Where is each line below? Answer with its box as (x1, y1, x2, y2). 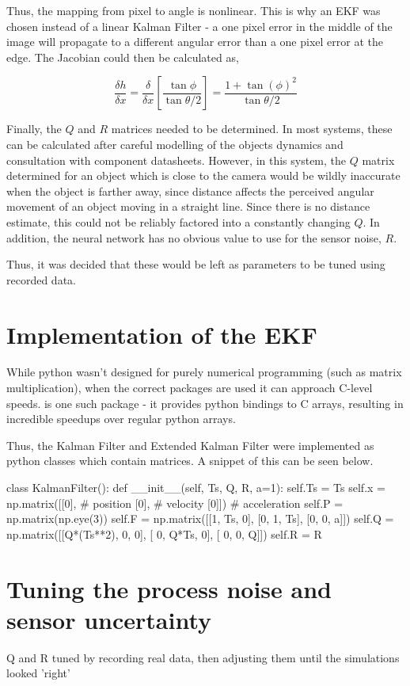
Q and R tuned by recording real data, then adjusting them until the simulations (6, 649, 400, 665)
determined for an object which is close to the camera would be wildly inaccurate (6, 167, 401, 184)
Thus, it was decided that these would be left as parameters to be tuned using (6, 256, 385, 272)
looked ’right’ (6, 665, 70, 681)
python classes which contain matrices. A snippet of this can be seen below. (6, 452, 374, 469)
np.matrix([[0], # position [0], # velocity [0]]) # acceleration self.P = (6, 494, 344, 511)
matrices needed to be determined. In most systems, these (111, 120, 393, 137)
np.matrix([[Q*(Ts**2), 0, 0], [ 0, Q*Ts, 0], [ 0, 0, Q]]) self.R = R (6, 525, 322, 542)
